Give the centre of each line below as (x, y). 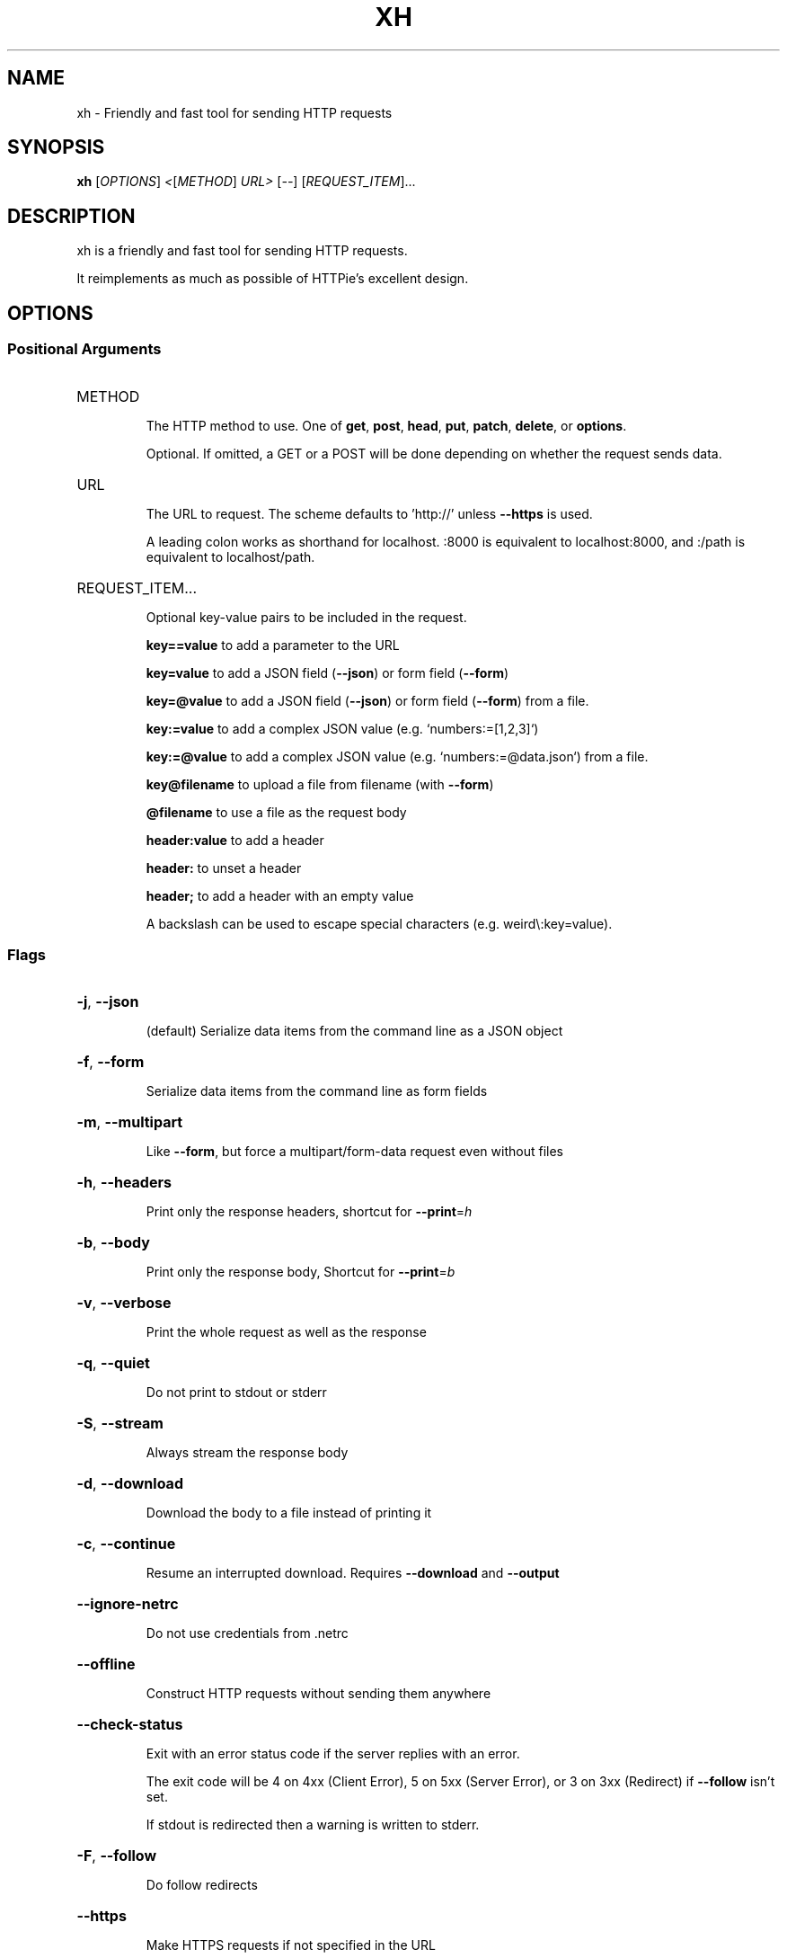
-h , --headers (124, 1183)
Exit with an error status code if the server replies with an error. (333, 1754)
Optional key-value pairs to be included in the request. (306, 617)
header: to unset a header (224, 868)
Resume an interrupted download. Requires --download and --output (353, 1573)
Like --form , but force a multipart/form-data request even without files (354, 1152)
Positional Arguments (84, 349)
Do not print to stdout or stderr (236, 1393)
